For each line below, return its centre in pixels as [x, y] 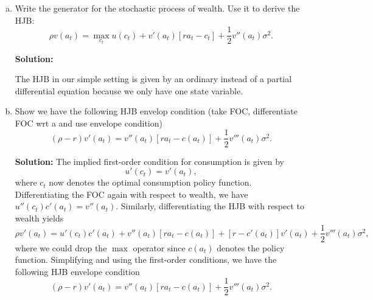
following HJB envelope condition [77, 271]
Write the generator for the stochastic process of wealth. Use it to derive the [157, 8]
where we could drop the [61, 247]
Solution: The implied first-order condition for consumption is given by [149, 161]
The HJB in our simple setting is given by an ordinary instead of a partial [153, 79]
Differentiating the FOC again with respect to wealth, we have [131, 194]
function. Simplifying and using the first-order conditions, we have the [146, 260]
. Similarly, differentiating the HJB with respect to [210, 206]
